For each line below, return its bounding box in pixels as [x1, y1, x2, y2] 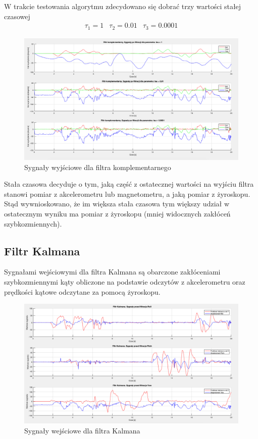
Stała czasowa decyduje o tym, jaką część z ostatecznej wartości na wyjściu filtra [4, 179, 254, 189]
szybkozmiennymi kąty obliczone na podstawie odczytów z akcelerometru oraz [4, 277, 245, 287]
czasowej [4, 11, 30, 21]
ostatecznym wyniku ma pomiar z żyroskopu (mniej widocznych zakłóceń [4, 208, 231, 219]
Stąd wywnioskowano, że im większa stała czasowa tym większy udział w [4, 198, 230, 209]
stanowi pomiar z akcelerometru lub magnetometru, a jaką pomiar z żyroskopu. [4, 188, 250, 199]
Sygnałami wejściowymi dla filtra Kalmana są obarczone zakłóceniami [4, 266, 221, 277]
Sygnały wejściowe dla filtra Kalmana [24, 425, 140, 435]
